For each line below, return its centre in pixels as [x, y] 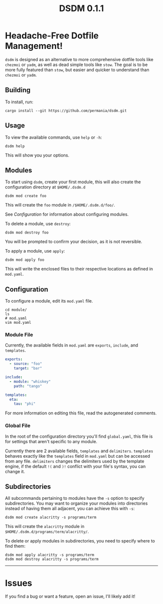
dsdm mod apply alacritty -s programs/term [50, 555]
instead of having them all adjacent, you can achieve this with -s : [70, 509]
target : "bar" [28, 368]
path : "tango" [28, 386]
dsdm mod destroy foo [27, 233]
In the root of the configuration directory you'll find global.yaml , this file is [79, 436]
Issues [19, 583]
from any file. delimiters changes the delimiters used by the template [75, 461]
